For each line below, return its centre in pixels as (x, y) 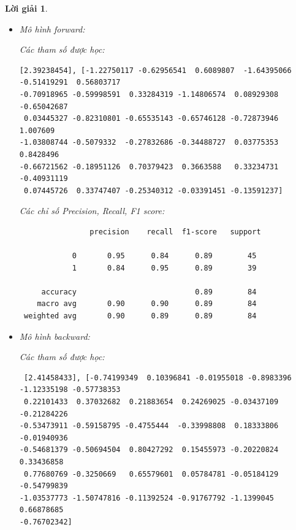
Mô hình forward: (52, 29)
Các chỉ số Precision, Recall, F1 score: (92, 211)
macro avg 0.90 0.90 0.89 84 (147, 304)
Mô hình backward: (55, 336)
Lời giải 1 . (26, 8)
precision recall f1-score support (175, 232)
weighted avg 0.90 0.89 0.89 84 (140, 316)
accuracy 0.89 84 (149, 292)
